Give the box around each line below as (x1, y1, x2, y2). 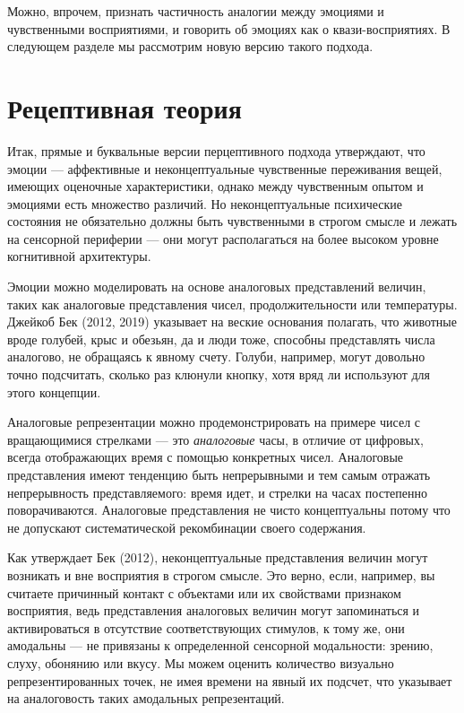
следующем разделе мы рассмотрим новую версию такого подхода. (7, 37, 374, 56)
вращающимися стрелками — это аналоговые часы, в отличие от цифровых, (7, 430, 424, 448)
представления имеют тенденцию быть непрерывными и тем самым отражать (7, 465, 431, 483)
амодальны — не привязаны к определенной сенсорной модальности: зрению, (7, 636, 434, 655)
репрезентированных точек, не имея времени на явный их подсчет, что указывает (7, 671, 452, 690)
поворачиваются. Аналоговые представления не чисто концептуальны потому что (7, 500, 451, 519)
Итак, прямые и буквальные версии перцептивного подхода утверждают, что (7, 141, 425, 160)
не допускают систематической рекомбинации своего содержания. (7, 517, 366, 536)
